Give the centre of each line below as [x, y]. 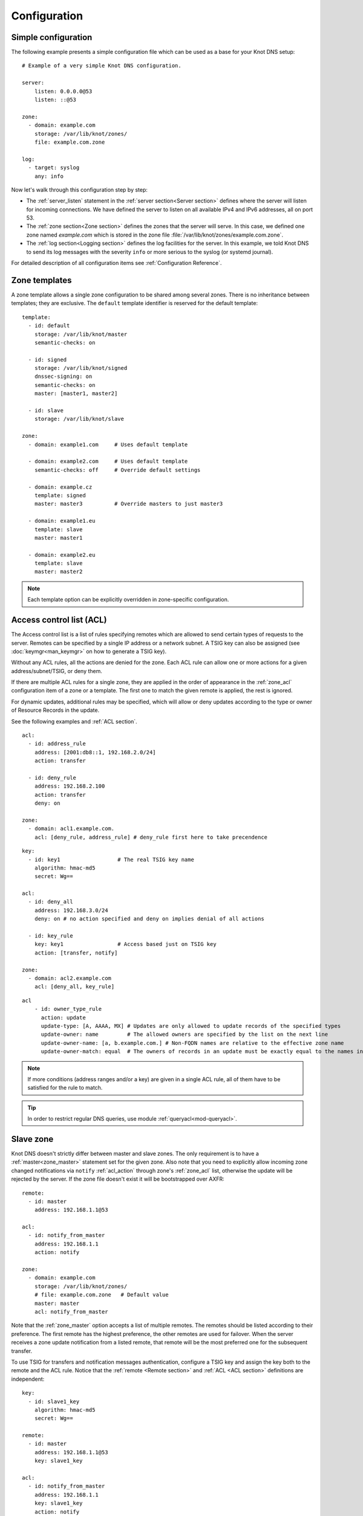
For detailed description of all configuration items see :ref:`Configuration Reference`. [116, 263]
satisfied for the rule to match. [65, 1088]
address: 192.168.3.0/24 [71, 910]
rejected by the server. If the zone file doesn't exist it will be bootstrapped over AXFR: [118, 1179]
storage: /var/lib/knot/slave [79, 419]
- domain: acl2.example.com [70, 978]
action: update [63, 1018]
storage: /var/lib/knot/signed [81, 368]
